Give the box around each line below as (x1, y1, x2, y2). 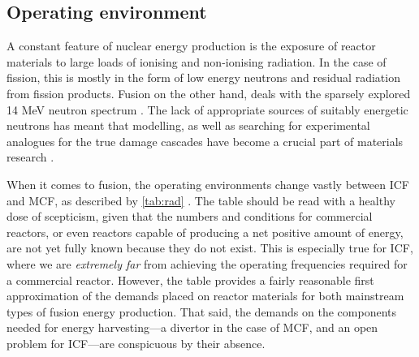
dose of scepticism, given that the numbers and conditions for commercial (6, 208, 373, 225)
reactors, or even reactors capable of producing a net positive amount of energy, (6, 223, 404, 240)
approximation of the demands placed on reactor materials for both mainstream (6, 287, 404, 304)
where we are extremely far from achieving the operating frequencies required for (6, 255, 408, 272)
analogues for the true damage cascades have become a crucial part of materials (6, 132, 404, 149)
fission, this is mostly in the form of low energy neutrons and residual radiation (6, 69, 400, 86)
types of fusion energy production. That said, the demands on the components (6, 303, 396, 320)
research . (6, 148, 54, 166)
